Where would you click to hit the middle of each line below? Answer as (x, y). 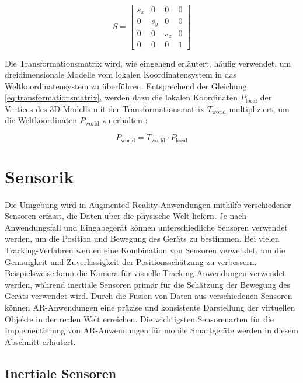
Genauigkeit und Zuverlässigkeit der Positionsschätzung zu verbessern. (131, 261)
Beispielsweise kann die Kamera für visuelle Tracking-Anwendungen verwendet (145, 273)
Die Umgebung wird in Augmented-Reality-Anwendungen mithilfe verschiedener (148, 204)
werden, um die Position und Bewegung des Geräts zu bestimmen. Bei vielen (142, 238)
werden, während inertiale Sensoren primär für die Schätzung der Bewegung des (148, 284)
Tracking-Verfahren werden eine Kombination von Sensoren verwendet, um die (145, 250)
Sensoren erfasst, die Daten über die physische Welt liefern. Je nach (126, 216)
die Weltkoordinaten (41, 120)
